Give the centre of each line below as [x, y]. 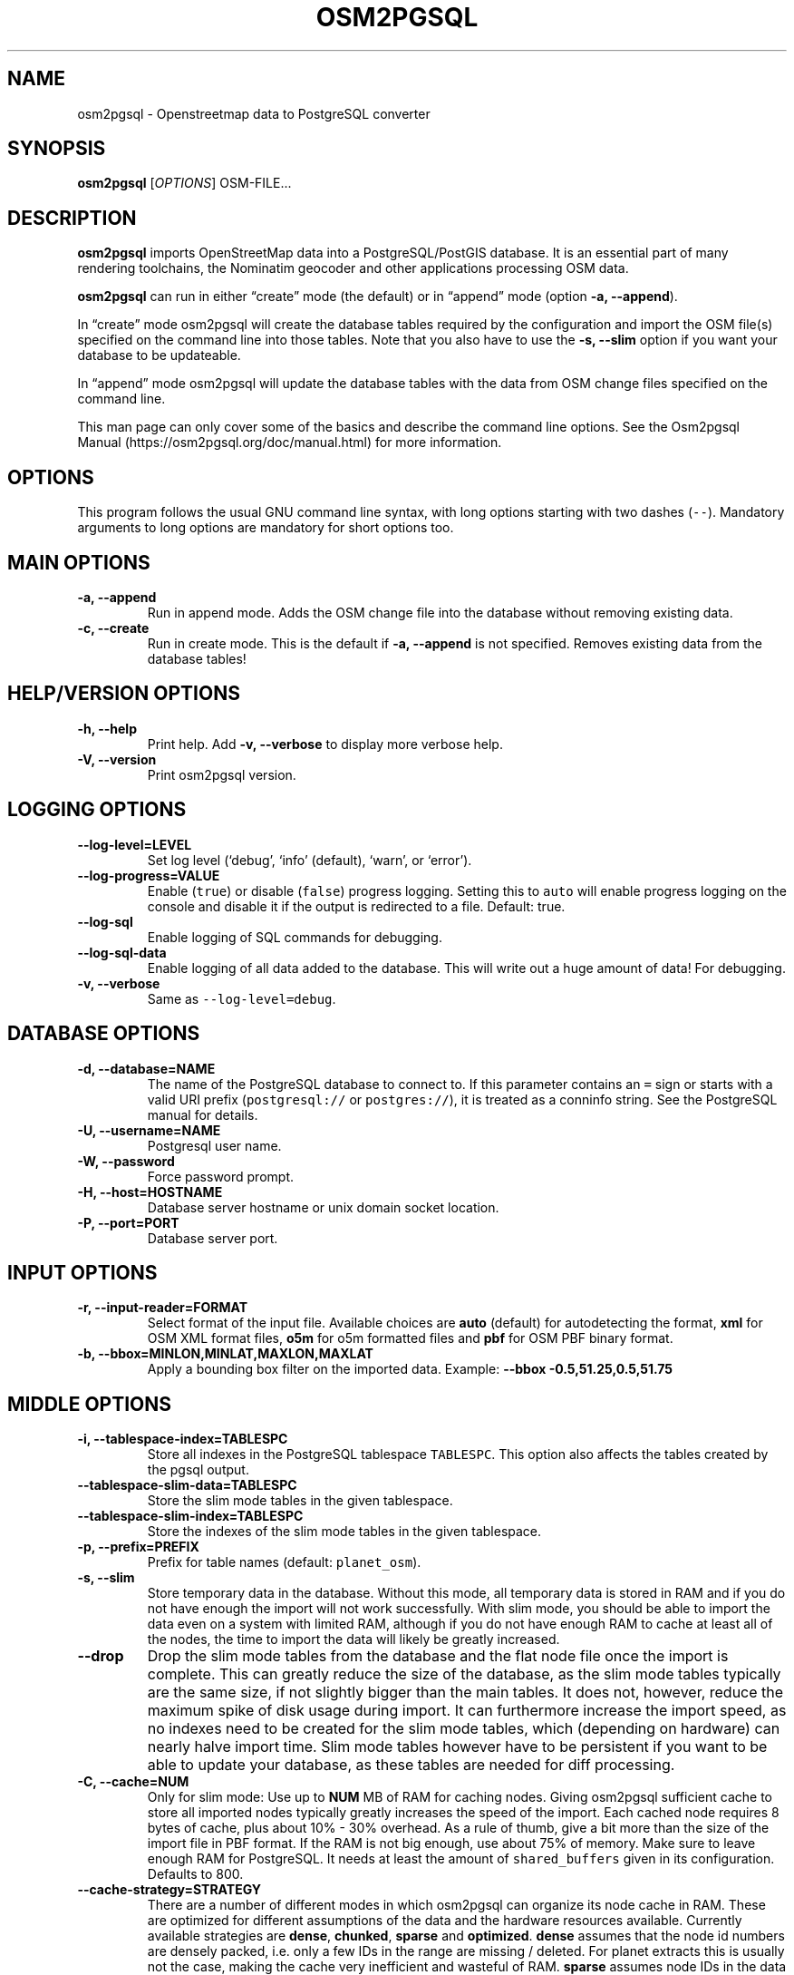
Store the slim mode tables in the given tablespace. [300, 1501]
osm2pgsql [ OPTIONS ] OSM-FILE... [184, 183]
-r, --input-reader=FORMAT [163, 1308]
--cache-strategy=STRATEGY [169, 1890]
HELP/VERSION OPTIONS [124, 694]
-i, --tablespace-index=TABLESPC [183, 1439]
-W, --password [126, 1161]
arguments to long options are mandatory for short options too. [266, 528]
